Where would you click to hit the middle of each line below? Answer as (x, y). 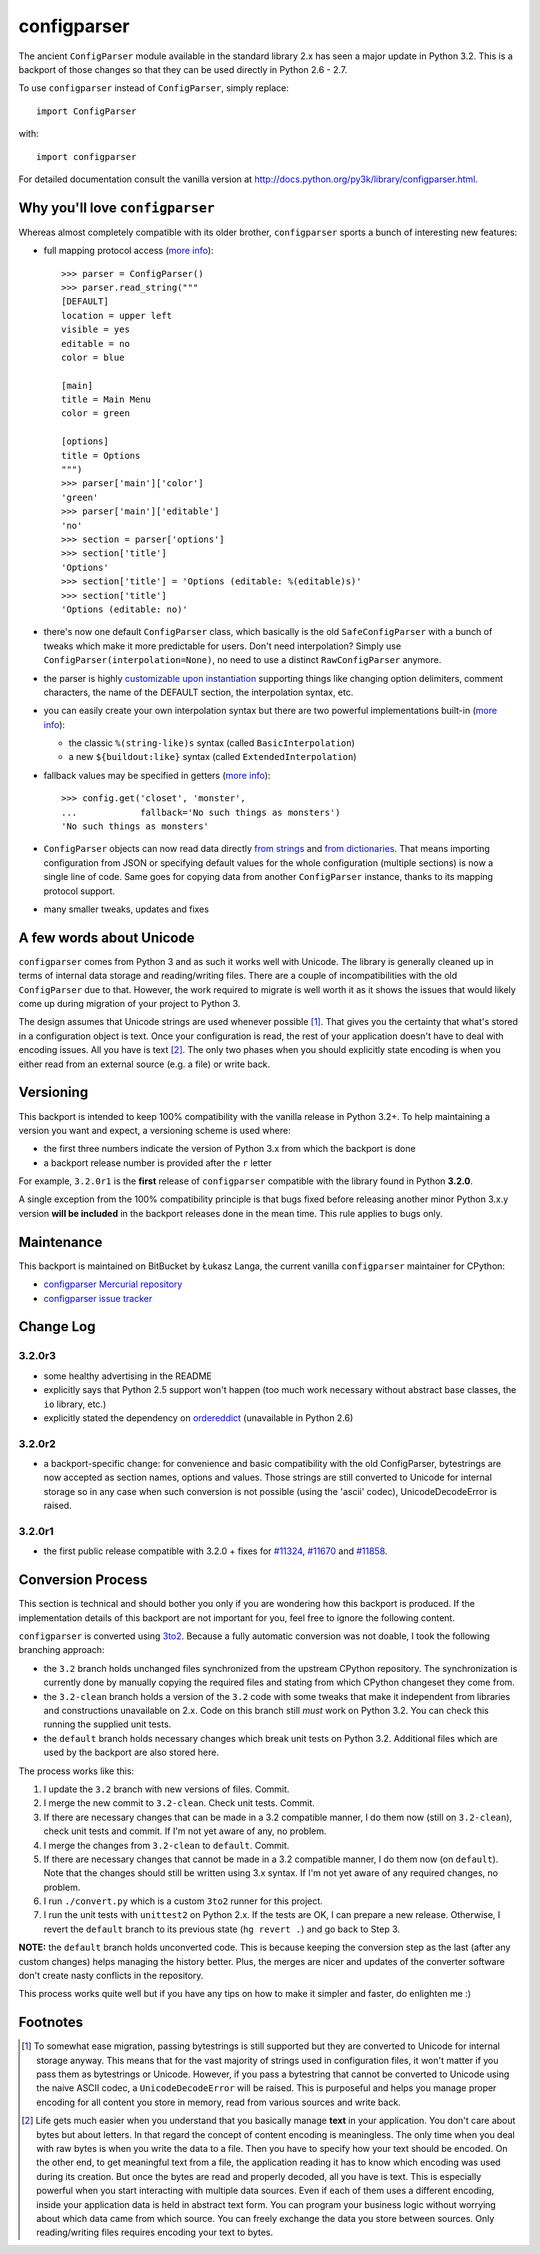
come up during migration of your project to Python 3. (129, 1004)
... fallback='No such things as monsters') (201, 812)
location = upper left (117, 315)
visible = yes (95, 329)
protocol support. (79, 891)
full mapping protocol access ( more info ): (128, 251)
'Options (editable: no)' (125, 609)
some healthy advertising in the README (127, 1376)
